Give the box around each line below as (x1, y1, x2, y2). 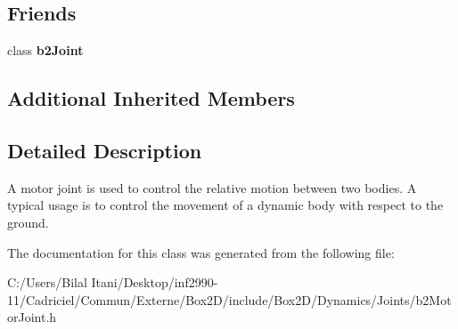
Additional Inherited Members (7, 84, 295, 112)
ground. (7, 213, 49, 231)
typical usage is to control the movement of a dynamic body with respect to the (7, 196, 444, 214)
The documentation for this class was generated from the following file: (7, 243, 395, 261)
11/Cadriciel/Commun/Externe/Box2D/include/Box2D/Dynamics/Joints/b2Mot (7, 290, 452, 309)
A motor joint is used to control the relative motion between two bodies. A (7, 178, 417, 197)
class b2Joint (7, 41, 84, 60)
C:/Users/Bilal (7, 273, 87, 292)
